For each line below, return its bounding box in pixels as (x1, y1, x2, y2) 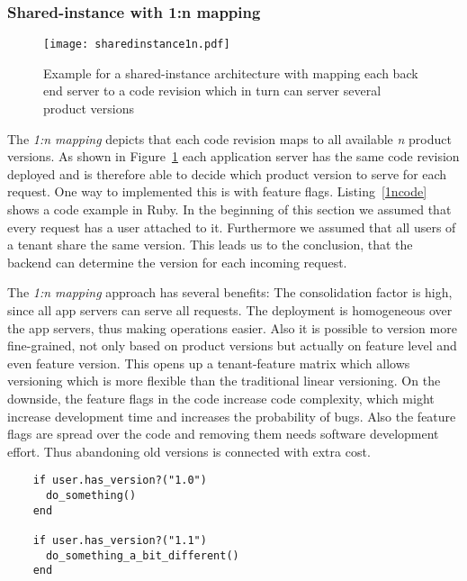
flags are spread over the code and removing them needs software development (7, 424, 439, 443)
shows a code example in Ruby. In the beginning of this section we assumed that (7, 200, 452, 219)
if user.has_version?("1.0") (32, 474, 207, 487)
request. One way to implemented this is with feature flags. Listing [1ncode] (7, 182, 427, 201)
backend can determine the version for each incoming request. (7, 252, 347, 271)
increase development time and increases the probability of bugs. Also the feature (7, 406, 456, 425)
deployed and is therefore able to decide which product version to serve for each (7, 164, 447, 183)
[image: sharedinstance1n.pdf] (43, 38, 230, 51)
